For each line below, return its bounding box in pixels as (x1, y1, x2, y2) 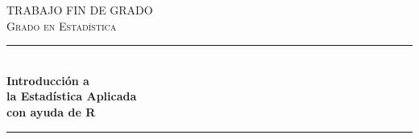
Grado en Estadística (6, 17, 117, 34)
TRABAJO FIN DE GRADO (6, 2, 153, 18)
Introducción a (6, 72, 89, 88)
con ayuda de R (6, 103, 96, 120)
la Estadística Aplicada (6, 88, 137, 104)
